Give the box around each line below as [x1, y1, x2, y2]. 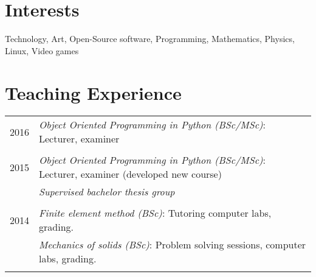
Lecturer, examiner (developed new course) [39, 167, 222, 181]
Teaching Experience [5, 80, 182, 105]
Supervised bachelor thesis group [39, 184, 175, 199]
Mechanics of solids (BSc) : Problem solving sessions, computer [39, 237, 306, 252]
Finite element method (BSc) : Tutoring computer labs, [39, 206, 272, 220]
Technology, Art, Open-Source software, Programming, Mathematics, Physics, [5, 32, 295, 45]
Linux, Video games [5, 44, 79, 57]
